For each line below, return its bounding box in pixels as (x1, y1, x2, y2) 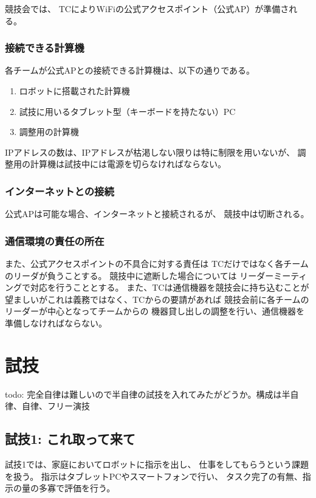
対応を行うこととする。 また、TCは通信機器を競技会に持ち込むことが (30, 281, 309, 294)
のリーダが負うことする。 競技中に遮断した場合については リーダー (5, 269, 274, 282)
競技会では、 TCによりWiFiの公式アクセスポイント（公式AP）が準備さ (5, 2, 289, 15)
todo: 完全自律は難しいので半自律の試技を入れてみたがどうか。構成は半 (5, 387, 290, 400)
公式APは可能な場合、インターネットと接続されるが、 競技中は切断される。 (5, 207, 309, 220)
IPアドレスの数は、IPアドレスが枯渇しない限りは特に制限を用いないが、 (5, 145, 295, 158)
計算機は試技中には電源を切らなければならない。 (30, 157, 226, 170)
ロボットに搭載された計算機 (19, 85, 130, 97)
